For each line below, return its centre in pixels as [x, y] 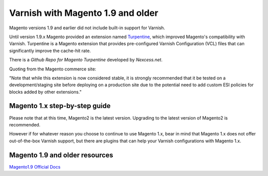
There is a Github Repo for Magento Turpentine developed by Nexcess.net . [86, 60]
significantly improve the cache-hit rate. [50, 51]
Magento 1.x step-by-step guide [60, 106]
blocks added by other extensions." [45, 92]
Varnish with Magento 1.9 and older [84, 13]
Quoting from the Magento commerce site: [53, 69]
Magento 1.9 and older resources [61, 155]
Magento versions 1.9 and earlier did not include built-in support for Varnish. [87, 28]
